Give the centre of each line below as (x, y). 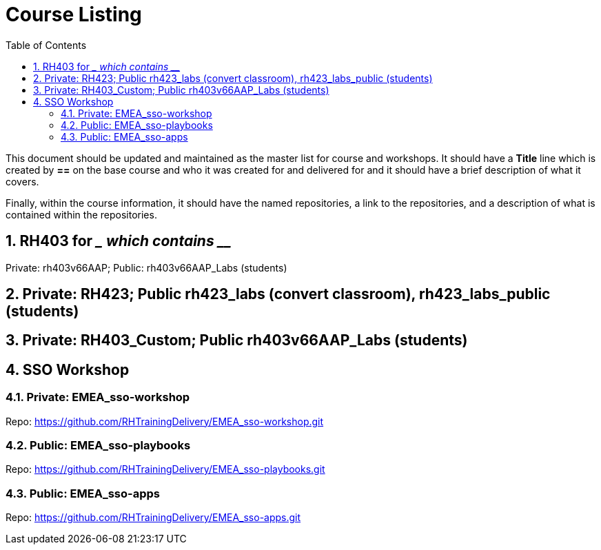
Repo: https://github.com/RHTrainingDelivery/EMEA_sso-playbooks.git (165, 469)
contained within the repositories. (81, 214)
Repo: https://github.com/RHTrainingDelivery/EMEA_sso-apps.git (153, 518)
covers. (22, 181)
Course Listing (74, 14)
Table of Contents (46, 45)
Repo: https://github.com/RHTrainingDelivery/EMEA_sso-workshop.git (165, 421)
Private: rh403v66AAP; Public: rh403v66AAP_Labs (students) (146, 267)
